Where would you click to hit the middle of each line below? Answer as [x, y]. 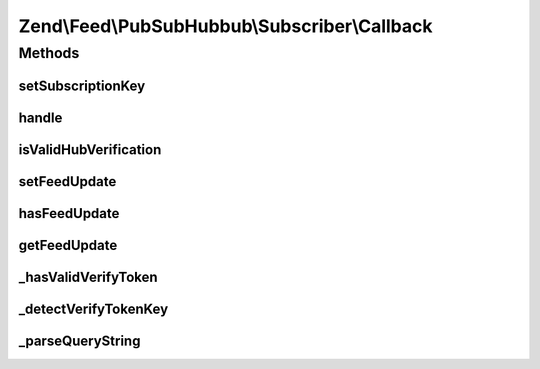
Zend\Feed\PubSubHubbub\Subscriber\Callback [225, 26]
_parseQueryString [79, 340]
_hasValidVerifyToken [88, 276]
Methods [49, 53]
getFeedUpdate [68, 245]
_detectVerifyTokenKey [93, 308]
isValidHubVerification [90, 149]
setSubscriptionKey [82, 85]
